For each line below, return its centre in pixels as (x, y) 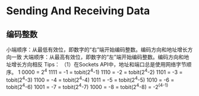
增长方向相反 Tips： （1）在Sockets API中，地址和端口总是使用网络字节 (99, 64)
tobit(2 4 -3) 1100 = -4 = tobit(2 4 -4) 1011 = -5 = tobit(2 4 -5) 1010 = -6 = (90, 79)
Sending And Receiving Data (78, 11)
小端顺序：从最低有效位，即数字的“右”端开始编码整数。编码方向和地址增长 (97, 49)
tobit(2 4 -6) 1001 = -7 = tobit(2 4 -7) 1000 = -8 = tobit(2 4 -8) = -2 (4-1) (87, 86)
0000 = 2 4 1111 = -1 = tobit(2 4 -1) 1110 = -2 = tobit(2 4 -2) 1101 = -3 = (102, 71)
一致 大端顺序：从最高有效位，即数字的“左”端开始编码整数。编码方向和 (97, 57)
